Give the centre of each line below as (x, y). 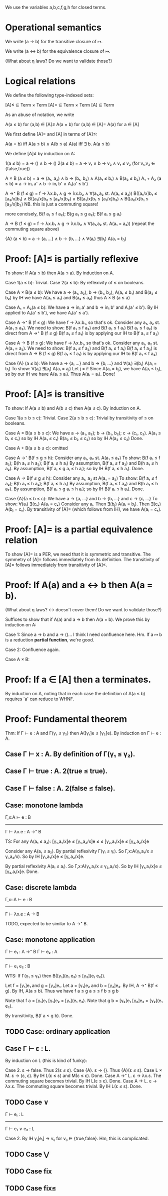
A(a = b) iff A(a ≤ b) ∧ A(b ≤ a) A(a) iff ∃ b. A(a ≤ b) (57, 144)
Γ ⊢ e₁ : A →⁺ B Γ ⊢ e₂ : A (31, 952)
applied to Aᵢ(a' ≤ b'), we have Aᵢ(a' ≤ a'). (47, 312)
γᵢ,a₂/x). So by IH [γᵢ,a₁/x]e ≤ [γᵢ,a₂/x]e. (45, 856)
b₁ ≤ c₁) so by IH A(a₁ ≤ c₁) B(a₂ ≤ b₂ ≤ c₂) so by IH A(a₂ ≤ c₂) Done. (74, 438)
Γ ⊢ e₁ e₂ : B (18, 966)
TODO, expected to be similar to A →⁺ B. (47, 924)
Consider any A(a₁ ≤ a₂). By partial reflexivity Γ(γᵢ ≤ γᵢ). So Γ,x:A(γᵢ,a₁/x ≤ (79, 851)
